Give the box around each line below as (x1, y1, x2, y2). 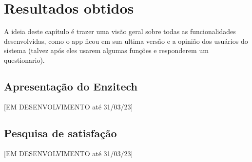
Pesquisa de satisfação (4, 125, 117, 140)
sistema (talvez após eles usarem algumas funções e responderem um (4, 45, 209, 55)
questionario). (4, 54, 45, 65)
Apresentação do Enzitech (4, 78, 137, 93)
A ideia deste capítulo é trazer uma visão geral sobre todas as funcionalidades (4, 26, 236, 36)
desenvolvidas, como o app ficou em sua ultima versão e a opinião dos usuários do (4, 36, 248, 46)
